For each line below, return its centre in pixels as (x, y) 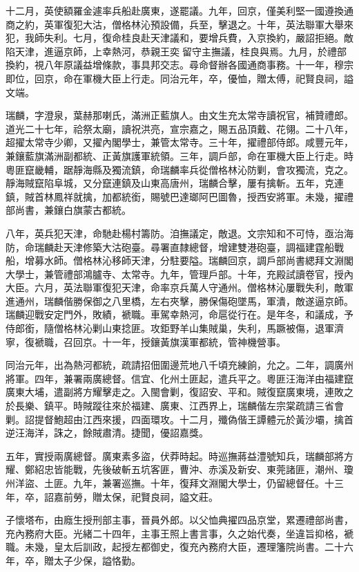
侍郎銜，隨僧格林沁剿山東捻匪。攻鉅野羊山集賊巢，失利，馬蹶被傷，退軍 (170, 328)
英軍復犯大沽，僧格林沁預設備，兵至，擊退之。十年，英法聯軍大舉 (194, 24)
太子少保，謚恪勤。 (97, 560)
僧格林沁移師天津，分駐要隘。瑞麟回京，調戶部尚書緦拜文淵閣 (213, 260)
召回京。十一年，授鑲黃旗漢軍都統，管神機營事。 (174, 341)
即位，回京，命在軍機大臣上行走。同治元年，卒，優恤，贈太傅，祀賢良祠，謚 (179, 78)
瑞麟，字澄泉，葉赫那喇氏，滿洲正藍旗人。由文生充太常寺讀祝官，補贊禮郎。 (179, 115)
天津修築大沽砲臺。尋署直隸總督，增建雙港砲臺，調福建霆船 (198, 247)
